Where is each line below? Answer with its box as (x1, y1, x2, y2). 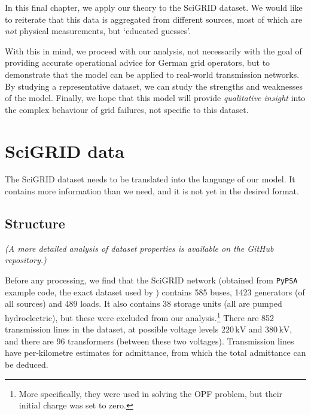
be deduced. (5, 358, 48, 370)
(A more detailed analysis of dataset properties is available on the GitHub (5, 242, 274, 254)
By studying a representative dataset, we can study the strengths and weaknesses (5, 80, 303, 92)
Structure (5, 214, 65, 233)
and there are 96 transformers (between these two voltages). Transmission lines (5, 334, 294, 347)
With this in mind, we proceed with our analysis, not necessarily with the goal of (5, 44, 302, 57)
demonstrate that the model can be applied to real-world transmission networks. (5, 68, 300, 80)
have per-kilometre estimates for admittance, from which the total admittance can (5, 346, 306, 359)
